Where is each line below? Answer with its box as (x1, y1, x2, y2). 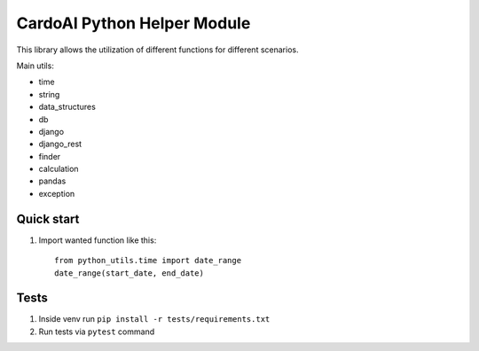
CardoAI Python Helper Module (16, 13, 251, 33)
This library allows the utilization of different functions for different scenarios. (16, 44, 299, 55)
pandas (38, 175, 67, 186)
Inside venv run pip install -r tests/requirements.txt (38, 314, 271, 324)
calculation (38, 164, 79, 175)
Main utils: (16, 60, 55, 71)
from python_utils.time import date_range (54, 255, 242, 266)
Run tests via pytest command (38, 326, 155, 337)
